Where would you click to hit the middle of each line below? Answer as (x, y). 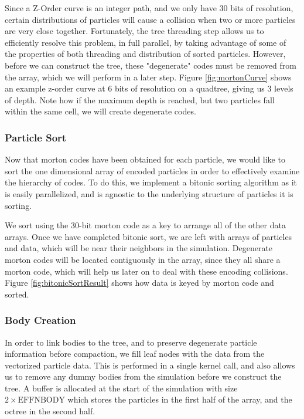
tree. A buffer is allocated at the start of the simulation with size (121, 388)
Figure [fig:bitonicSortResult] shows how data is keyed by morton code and (139, 283)
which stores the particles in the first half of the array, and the (180, 399)
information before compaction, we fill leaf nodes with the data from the (135, 354)
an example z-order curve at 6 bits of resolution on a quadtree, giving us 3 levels (149, 88)
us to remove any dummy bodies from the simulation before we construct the (143, 376)
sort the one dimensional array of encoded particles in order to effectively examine (152, 170)
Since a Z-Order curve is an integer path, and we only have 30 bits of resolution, (149, 8)
